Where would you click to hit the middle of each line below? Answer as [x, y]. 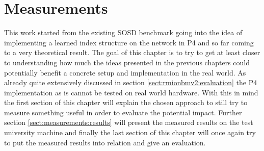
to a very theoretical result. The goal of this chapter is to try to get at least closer [132, 52]
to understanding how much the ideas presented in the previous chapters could [127, 62]
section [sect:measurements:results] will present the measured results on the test [129, 122]
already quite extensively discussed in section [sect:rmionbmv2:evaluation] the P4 [131, 82]
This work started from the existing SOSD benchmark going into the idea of [123, 32]
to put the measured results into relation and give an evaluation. [105, 142]
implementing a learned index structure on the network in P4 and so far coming [129, 42]
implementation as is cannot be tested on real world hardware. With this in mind [131, 92]
